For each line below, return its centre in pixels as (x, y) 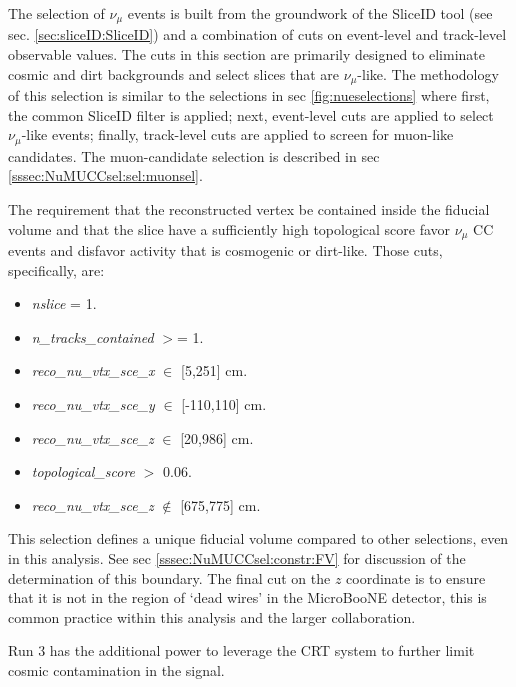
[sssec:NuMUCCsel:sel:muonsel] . (105, 175)
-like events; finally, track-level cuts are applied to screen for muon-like (237, 134)
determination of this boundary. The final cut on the (169, 577)
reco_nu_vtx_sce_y (93, 403)
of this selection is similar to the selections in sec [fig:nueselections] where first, (249, 95)
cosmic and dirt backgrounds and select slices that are (174, 73)
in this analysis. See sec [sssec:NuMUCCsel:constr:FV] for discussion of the (237, 557)
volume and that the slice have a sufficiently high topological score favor (229, 228)
